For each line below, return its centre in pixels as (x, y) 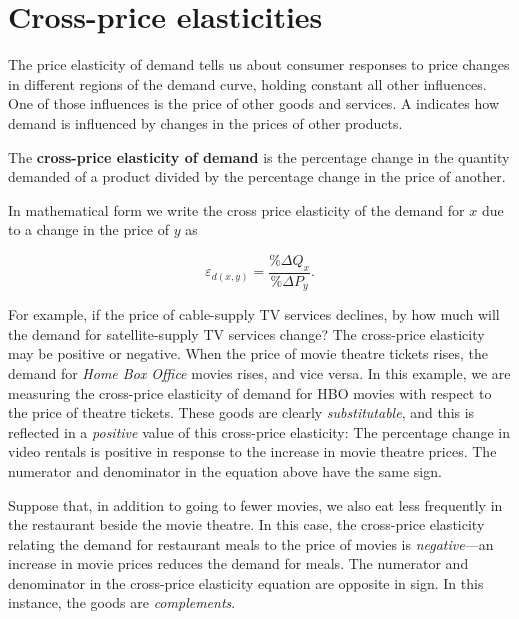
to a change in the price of (89, 229)
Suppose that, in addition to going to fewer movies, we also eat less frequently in (255, 504)
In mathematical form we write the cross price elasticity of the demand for (236, 209)
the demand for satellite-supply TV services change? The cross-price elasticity (246, 333)
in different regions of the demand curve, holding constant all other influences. (247, 83)
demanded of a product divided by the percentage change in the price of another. (257, 176)
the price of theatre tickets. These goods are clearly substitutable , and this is (241, 412)
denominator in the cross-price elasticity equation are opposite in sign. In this (246, 582)
